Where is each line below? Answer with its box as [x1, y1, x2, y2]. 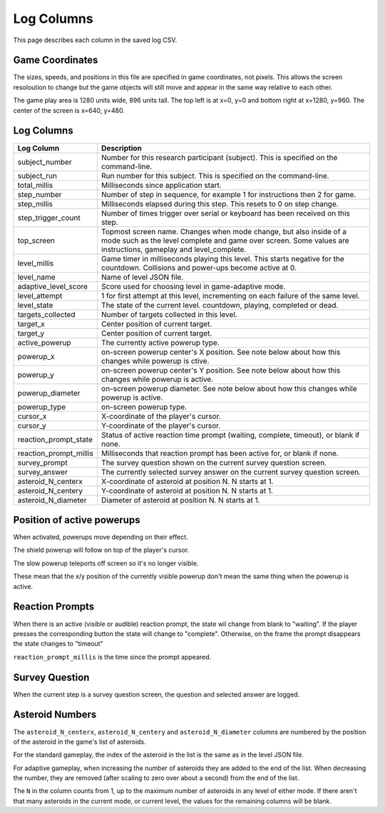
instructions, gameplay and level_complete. [101, 244, 247, 254]
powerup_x [17, 351, 55, 361]
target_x [17, 318, 46, 328]
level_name [17, 272, 56, 282]
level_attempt [17, 291, 63, 301]
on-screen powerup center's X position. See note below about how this [101, 347, 341, 357]
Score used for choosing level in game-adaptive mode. [101, 281, 286, 291]
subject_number [17, 157, 72, 167]
